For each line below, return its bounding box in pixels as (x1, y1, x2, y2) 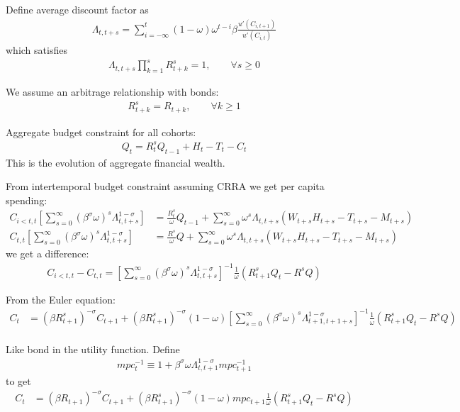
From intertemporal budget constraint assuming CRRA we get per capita (6, 179, 325, 194)
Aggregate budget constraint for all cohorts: (6, 124, 196, 139)
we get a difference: (6, 246, 89, 261)
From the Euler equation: (6, 291, 116, 306)
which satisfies (6, 43, 67, 57)
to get (6, 374, 31, 389)
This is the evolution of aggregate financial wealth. (6, 155, 225, 169)
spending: (6, 192, 47, 207)
